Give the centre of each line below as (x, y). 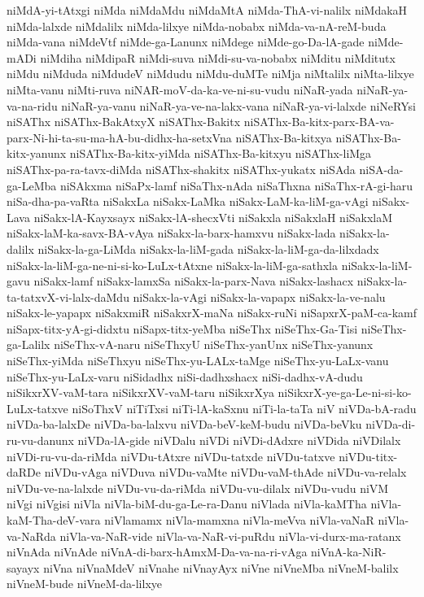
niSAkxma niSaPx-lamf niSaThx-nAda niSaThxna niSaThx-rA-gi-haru (236, 185)
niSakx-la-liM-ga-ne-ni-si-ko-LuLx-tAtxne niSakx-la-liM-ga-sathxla (172, 265)
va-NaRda (31, 536)
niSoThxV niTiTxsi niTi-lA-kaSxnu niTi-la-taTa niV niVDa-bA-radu (244, 408)
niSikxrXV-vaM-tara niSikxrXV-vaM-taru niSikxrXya (140, 392)
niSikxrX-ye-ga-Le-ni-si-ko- (345, 392)
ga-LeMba (32, 185)
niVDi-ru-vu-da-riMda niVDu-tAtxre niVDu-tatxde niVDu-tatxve (171, 456)
